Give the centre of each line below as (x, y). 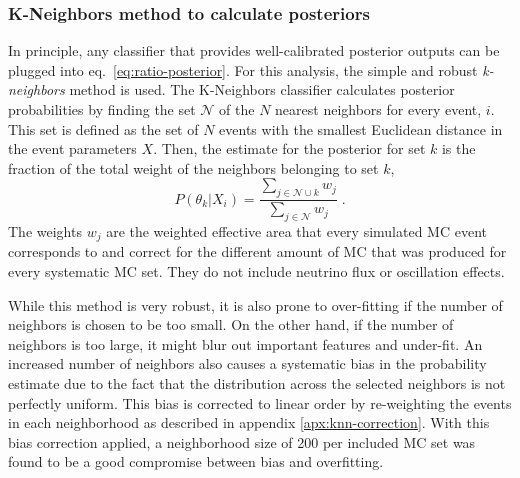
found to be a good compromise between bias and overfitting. (196, 461)
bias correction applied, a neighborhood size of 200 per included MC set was (242, 441)
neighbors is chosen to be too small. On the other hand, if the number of (231, 324)
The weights (45, 231)
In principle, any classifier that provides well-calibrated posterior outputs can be (254, 50)
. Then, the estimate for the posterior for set (289, 148)
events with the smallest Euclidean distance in (361, 128)
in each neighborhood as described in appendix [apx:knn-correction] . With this (249, 422)
